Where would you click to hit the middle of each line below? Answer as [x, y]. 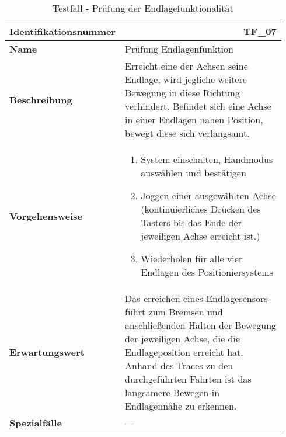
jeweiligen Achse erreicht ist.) [200, 236]
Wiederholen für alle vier [192, 259]
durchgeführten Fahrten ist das [188, 379]
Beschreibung [41, 99]
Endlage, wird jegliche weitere [186, 79]
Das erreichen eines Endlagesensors [196, 298]
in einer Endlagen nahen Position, [194, 119]
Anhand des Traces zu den [179, 365]
